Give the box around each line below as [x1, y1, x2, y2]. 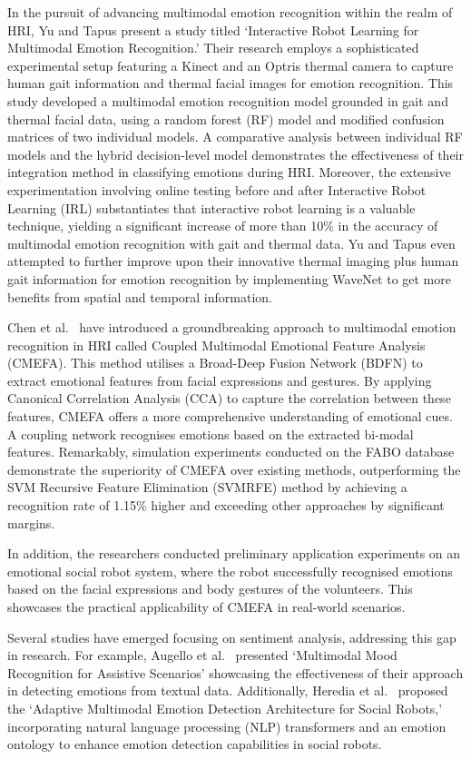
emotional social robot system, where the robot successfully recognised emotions [7, 561, 453, 580]
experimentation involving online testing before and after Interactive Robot [7, 180, 427, 199]
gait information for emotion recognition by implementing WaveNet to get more [7, 269, 451, 288]
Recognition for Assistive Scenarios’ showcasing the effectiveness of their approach [7, 663, 464, 682]
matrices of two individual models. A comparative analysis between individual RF [7, 127, 463, 146]
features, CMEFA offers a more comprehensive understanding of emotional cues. [7, 407, 453, 426]
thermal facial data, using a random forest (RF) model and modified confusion [7, 109, 445, 128]
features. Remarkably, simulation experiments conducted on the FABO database [7, 442, 455, 461]
